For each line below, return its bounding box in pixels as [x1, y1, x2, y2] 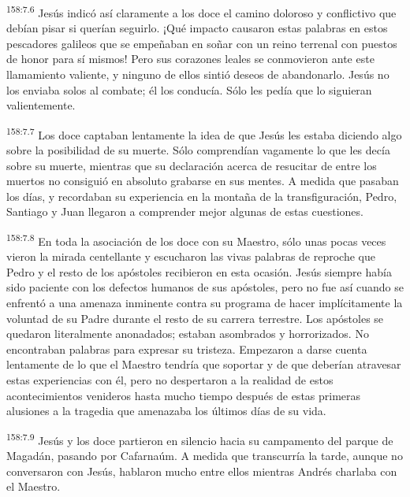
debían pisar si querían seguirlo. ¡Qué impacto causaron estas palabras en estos [6, 20, 388, 36]
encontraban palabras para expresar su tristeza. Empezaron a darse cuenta [6, 340, 367, 357]
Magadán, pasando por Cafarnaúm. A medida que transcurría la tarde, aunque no [6, 447, 403, 464]
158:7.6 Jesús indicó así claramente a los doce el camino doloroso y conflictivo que [6, 2, 397, 20]
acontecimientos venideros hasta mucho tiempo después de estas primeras [6, 387, 361, 403]
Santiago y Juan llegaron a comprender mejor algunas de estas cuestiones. [6, 203, 363, 220]
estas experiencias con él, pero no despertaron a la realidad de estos [6, 372, 334, 388]
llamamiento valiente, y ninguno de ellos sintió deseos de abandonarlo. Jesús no [6, 66, 389, 83]
